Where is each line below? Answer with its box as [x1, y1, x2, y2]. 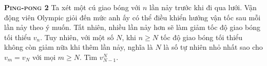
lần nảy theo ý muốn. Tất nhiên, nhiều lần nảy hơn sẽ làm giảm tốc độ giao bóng [4, 22, 261, 32]
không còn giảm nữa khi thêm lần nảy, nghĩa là [4, 42, 153, 52]
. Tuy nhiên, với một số [40, 31, 114, 42]
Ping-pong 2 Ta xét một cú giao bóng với [4, 2, 141, 12]
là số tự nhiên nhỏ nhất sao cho [163, 42, 263, 52]
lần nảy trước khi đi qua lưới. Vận [149, 2, 257, 12]
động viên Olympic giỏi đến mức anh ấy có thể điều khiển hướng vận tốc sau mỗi [4, 12, 261, 22]
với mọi [32, 51, 56, 62]
